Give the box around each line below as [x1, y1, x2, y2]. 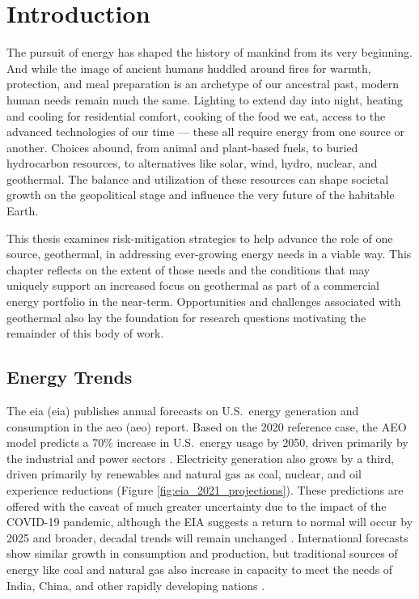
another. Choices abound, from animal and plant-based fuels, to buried [6, 138, 358, 155]
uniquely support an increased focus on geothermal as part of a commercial [6, 277, 379, 294]
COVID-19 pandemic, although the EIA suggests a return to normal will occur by [6, 513, 413, 530]
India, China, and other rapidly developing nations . [6, 576, 265, 593]
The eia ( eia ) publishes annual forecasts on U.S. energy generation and [6, 402, 359, 419]
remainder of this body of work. [6, 325, 164, 342]
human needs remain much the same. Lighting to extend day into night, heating [6, 91, 403, 108]
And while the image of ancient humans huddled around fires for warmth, [6, 59, 371, 76]
